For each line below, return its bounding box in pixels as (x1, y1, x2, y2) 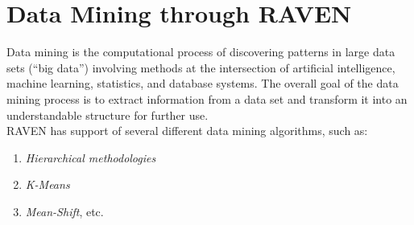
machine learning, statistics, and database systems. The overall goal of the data (6, 75, 399, 92)
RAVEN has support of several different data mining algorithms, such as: (6, 122, 368, 139)
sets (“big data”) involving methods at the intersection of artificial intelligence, (6, 59, 395, 76)
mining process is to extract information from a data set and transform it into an (6, 90, 408, 107)
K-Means (25, 176, 70, 193)
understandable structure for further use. (6, 106, 209, 123)
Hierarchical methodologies (25, 149, 156, 166)
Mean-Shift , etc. (25, 202, 104, 219)
